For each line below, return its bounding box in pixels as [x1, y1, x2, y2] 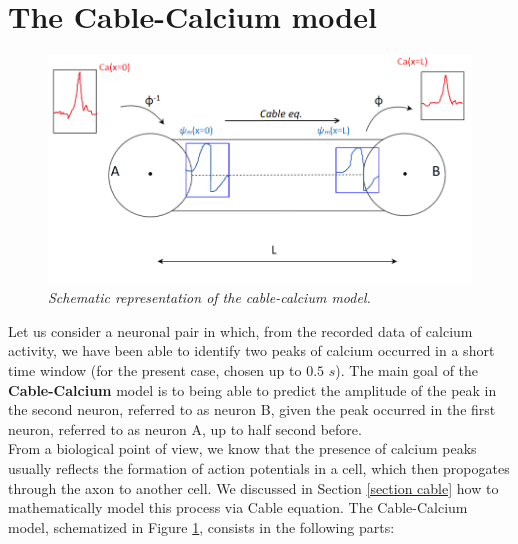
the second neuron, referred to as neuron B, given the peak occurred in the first [8, 399, 496, 420]
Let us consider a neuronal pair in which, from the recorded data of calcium [8, 320, 473, 341]
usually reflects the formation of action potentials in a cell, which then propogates [8, 457, 510, 478]
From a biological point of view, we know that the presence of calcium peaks [8, 438, 477, 459]
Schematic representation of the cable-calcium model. [48, 287, 371, 308]
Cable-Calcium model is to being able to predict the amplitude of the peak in [8, 379, 497, 400]
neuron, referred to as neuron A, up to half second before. [8, 418, 362, 439]
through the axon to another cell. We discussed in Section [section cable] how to [8, 477, 499, 498]
